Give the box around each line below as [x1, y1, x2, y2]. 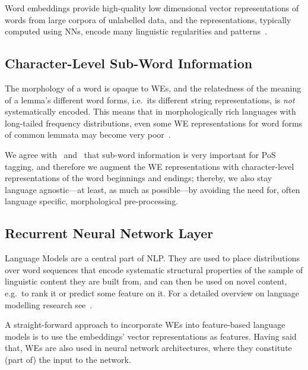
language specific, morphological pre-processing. [5, 195, 179, 207]
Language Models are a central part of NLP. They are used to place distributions [5, 252, 300, 264]
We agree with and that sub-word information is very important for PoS [5, 148, 276, 160]
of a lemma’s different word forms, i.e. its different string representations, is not [5, 93, 295, 106]
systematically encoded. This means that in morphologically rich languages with [5, 105, 296, 118]
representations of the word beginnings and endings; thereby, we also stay [5, 172, 272, 184]
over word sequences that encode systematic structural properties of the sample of [5, 263, 303, 276]
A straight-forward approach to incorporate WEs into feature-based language [5, 318, 285, 331]
